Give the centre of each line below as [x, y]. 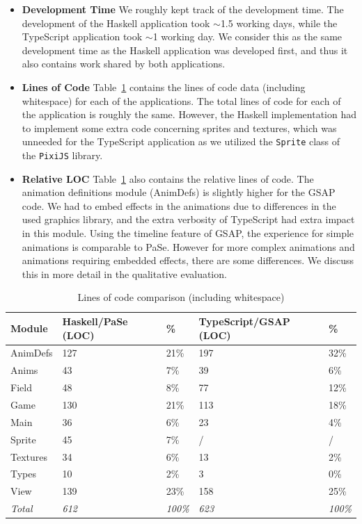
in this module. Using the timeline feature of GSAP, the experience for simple [188, 233]
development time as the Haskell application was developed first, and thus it [185, 50]
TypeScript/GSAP [244, 321]
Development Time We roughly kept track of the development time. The [183, 9]
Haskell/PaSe [95, 321]
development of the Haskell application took [116, 23]
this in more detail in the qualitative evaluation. [124, 273]
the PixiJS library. [62, 155]
